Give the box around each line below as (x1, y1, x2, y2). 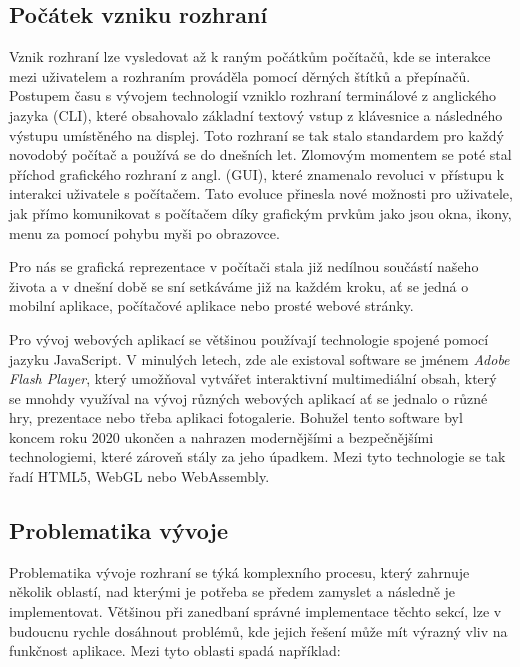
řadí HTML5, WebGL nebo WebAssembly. (9, 466, 270, 487)
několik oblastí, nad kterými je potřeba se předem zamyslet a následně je (9, 581, 456, 602)
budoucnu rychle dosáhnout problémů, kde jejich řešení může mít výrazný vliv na (9, 620, 508, 641)
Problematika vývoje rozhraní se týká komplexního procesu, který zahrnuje (9, 561, 470, 582)
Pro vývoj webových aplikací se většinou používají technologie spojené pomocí (9, 328, 489, 349)
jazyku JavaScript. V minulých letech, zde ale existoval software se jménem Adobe (9, 348, 510, 369)
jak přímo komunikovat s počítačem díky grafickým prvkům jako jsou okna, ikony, (9, 202, 512, 223)
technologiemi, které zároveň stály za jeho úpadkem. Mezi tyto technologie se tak (9, 446, 506, 467)
